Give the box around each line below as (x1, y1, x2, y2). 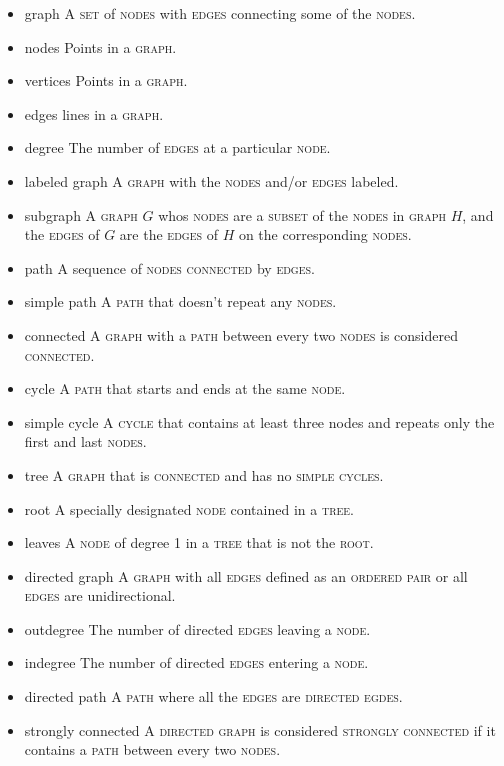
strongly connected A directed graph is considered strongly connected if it (24, 719, 496, 740)
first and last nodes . (24, 431, 147, 452)
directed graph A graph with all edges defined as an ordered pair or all (24, 565, 468, 586)
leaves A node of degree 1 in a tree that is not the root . (24, 532, 374, 553)
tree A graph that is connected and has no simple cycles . (24, 464, 384, 485)
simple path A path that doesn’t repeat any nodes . (24, 291, 337, 312)
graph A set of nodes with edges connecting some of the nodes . (24, 3, 416, 23)
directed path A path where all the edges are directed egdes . (24, 686, 403, 707)
